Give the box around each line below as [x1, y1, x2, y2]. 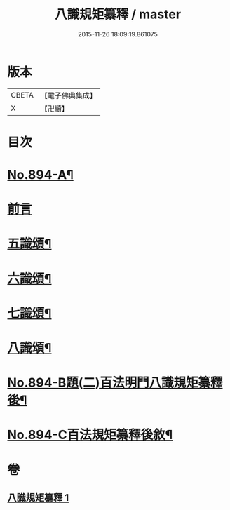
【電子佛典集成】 [40, 90, 97, 100]
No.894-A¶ [7, 167, 74, 183]
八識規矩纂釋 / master [55, 6, 181, 22]
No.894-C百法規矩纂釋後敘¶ [7, 427, 173, 443]
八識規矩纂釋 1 [7, 492, 69, 504]
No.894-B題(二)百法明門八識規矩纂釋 [7, 375, 223, 391]
